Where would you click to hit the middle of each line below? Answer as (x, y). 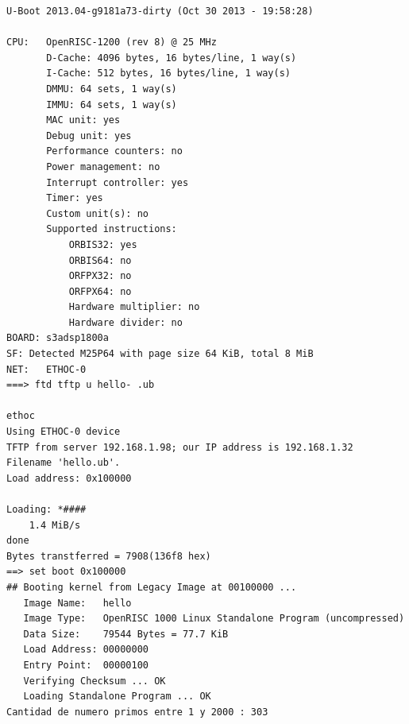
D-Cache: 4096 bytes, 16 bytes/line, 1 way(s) (172, 58)
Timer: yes (75, 198)
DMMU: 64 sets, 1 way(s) (112, 89)
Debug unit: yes (89, 136)
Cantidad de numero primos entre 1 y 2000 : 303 (137, 712)
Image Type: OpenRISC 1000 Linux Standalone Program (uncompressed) (214, 619)
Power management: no (103, 166)
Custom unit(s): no (97, 213)
